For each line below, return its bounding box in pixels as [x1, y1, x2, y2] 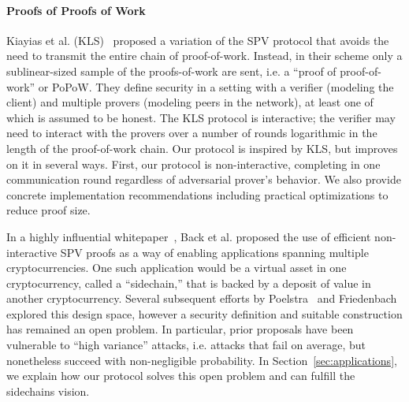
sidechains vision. [6, 382, 90, 399]
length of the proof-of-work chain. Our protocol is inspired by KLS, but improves [6, 140, 398, 156]
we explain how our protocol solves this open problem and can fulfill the [6, 367, 355, 384]
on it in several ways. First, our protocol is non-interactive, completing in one [6, 155, 381, 172]
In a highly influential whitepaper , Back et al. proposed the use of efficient [6, 228, 371, 244]
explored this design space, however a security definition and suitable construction [6, 305, 403, 322]
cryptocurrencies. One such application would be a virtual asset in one [6, 259, 347, 276]
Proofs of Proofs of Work [6, 2, 146, 18]
